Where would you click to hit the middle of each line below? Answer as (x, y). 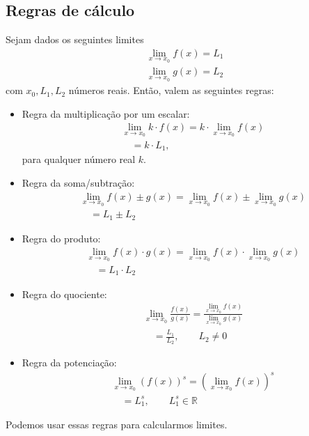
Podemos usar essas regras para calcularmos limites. (117, 425)
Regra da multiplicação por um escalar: (106, 113)
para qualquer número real (79, 159)
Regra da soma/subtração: (78, 183)
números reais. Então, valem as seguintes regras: (171, 90)
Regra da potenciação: (69, 363)
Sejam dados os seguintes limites (75, 39)
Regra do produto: (61, 238)
